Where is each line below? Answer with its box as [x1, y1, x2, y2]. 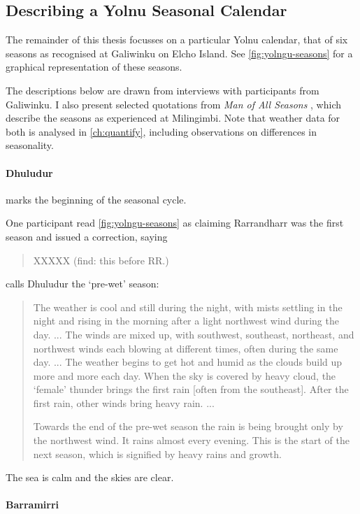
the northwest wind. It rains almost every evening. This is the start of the [33, 433, 350, 448]
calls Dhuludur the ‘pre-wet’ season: [6, 276, 159, 291]
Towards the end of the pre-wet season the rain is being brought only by [33, 419, 343, 434]
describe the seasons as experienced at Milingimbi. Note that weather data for [6, 110, 340, 125]
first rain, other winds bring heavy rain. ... [33, 395, 215, 410]
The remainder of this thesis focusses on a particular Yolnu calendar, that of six [6, 32, 348, 47]
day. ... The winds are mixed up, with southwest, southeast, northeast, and [33, 327, 354, 341]
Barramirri [6, 497, 59, 512]
